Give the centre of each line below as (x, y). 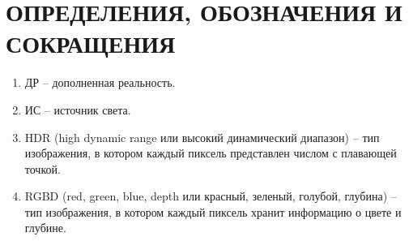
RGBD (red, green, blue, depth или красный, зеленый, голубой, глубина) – (211, 196)
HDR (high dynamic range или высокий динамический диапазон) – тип (202, 137)
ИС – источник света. (78, 109)
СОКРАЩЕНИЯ (91, 43)
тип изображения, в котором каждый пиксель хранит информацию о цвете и (213, 211)
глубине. (45, 228)
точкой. (43, 168)
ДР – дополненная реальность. (100, 82)
